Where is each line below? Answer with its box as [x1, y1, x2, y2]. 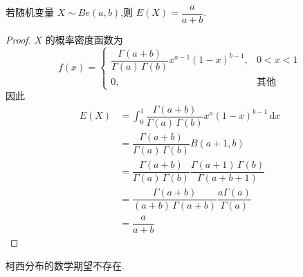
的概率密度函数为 [45, 32, 123, 47]
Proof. [6, 32, 31, 47]
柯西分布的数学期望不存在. [6, 258, 125, 272]
